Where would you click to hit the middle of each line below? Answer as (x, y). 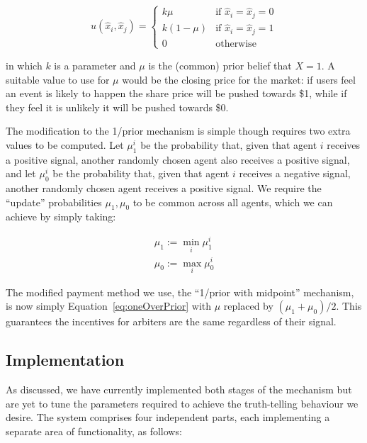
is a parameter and (95, 65)
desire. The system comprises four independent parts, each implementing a (168, 417)
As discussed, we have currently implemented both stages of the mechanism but (179, 389)
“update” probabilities (54, 202)
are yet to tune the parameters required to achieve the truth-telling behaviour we (182, 403)
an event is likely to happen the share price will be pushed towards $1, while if (176, 93)
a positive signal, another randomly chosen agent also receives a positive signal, (178, 159)
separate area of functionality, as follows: (94, 431)
